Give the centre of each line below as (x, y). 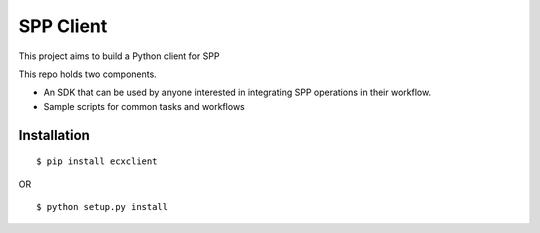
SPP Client (63, 26)
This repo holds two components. (87, 74)
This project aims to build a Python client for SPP (119, 56)
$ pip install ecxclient (97, 161)
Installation (54, 135)
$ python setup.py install (102, 206)
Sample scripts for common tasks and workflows (144, 106)
